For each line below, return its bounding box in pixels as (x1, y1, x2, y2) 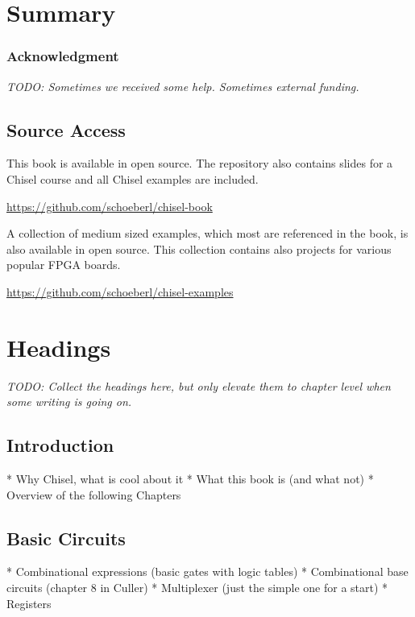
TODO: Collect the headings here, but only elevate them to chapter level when (6, 377, 391, 394)
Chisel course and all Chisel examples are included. (6, 170, 259, 187)
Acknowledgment (6, 46, 119, 66)
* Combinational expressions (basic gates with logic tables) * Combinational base (6, 563, 409, 580)
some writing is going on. (6, 393, 132, 410)
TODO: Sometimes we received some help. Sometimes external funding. (6, 77, 359, 94)
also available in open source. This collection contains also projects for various (6, 240, 392, 257)
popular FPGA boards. (6, 256, 121, 273)
